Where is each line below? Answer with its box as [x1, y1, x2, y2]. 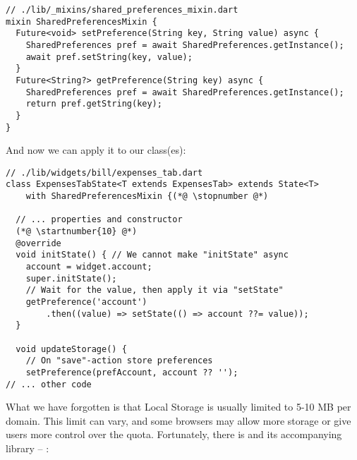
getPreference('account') [25, 297, 147, 308]
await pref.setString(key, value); [25, 52, 193, 62]
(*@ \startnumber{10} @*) [16, 226, 138, 237]
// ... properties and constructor [16, 214, 183, 225]
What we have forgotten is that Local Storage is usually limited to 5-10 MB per [6, 399, 351, 414]
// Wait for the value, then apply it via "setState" [25, 285, 284, 296]
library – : [6, 441, 49, 456]
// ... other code [6, 379, 92, 389]
